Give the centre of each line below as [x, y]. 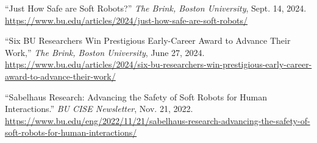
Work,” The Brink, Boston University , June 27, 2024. [105, 52]
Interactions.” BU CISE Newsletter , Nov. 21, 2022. [99, 109]
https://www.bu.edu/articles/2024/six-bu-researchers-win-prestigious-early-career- [158, 64]
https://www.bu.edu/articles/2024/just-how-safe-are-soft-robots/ [126, 20]
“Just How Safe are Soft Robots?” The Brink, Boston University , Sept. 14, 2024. [156, 8]
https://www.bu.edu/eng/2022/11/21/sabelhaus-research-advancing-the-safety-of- [158, 120]
